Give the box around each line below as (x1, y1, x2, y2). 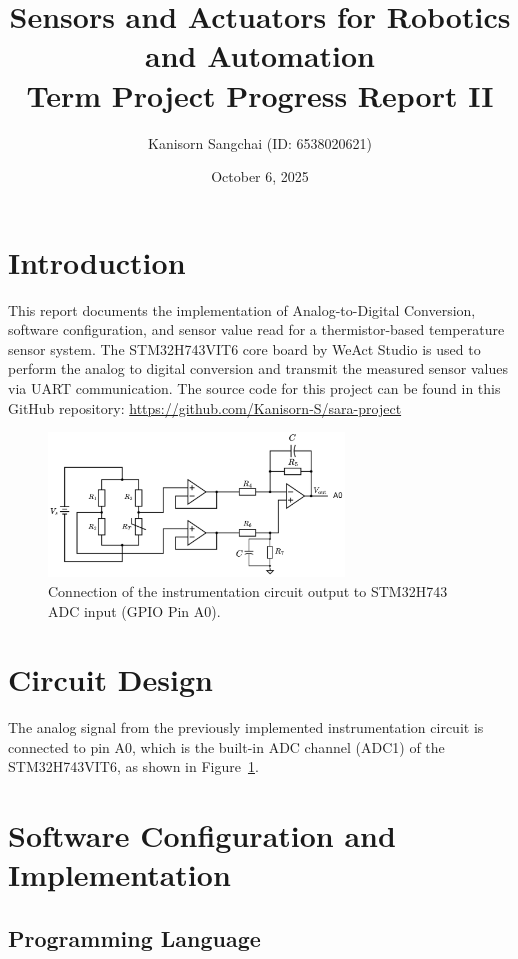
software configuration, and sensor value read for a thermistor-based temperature (8, 319, 505, 340)
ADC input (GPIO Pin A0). (48, 600, 221, 621)
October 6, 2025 (211, 166, 309, 187)
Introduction (8, 241, 186, 282)
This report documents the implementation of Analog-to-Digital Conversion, (8, 299, 476, 320)
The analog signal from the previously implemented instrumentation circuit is (8, 717, 484, 738)
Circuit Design (8, 659, 213, 700)
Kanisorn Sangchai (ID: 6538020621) (148, 132, 372, 153)
